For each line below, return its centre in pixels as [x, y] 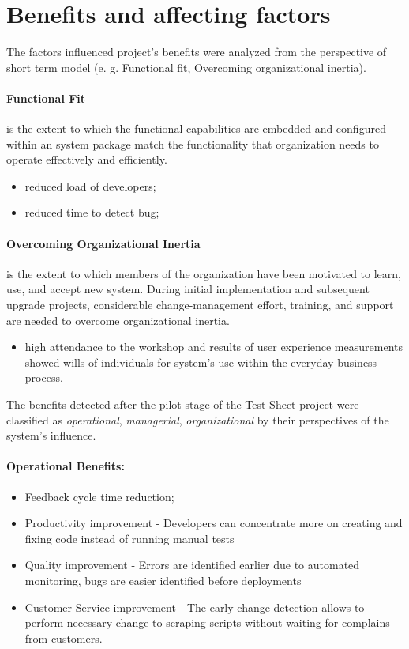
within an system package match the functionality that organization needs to [193, 143]
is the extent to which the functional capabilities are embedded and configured [196, 128]
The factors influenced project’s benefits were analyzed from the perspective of [197, 52]
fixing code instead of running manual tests [129, 538]
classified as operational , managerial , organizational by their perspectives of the [198, 419]
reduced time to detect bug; [92, 212]
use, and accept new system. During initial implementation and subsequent [188, 289]
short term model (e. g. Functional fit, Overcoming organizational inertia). [186, 67]
